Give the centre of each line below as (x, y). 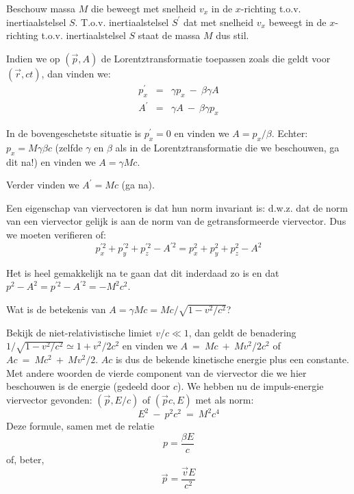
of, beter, (25, 459)
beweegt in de (298, 22)
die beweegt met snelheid (144, 8)
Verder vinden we (43, 185)
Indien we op (33, 58)
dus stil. (232, 35)
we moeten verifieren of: (56, 234)
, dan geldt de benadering (242, 332)
